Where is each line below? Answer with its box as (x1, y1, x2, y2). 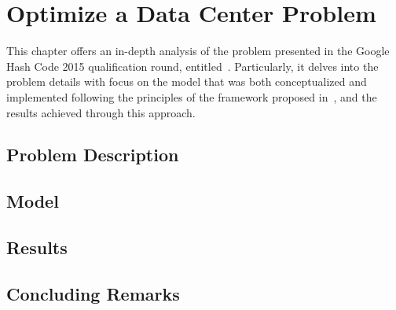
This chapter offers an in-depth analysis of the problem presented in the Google (6, 42, 390, 59)
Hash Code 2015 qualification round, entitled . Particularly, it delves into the (6, 57, 379, 74)
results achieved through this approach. (6, 104, 196, 120)
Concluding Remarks (6, 281, 180, 305)
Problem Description (6, 142, 179, 167)
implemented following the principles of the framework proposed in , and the (6, 88, 377, 105)
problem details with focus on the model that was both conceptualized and (6, 73, 367, 90)
